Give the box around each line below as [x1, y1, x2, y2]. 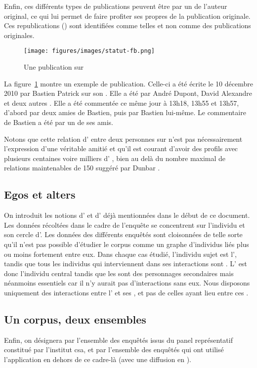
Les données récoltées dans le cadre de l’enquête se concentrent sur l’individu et [4, 219, 245, 230]
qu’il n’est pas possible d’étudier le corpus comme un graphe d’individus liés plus [4, 239, 249, 249]
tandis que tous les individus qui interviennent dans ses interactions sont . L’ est [4, 258, 247, 269]
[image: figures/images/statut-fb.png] [24, 47, 155, 55]
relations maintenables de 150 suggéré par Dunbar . [4, 163, 160, 173]
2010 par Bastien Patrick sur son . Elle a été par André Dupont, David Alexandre [4, 88, 252, 98]
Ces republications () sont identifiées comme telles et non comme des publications [4, 20, 251, 31]
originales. [4, 30, 35, 40]
